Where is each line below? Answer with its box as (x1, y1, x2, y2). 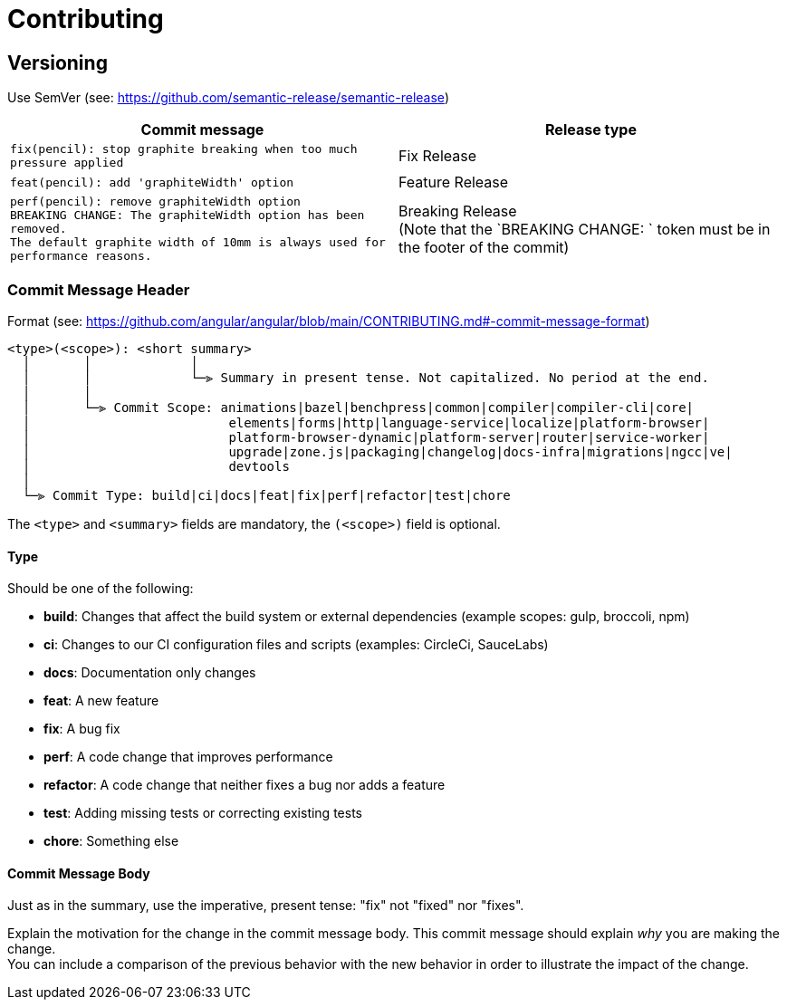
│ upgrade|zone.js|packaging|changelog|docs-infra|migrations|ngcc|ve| (22, 444, 733, 459)
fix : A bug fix (43, 721, 120, 737)
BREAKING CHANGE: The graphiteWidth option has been (10, 208, 365, 223)
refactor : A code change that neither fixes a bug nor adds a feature (43, 777, 446, 793)
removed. (10, 222, 67, 236)
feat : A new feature (43, 693, 159, 709)
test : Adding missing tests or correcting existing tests (43, 805, 362, 821)
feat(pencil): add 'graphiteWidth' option (10, 175, 294, 189)
